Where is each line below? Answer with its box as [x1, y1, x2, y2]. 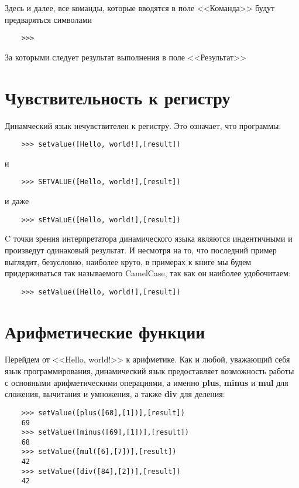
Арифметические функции [5, 319, 205, 343]
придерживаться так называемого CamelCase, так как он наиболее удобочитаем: [5, 267, 291, 279]
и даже [5, 195, 29, 207]
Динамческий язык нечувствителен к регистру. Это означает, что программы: [5, 119, 281, 131]
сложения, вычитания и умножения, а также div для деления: [5, 388, 225, 400]
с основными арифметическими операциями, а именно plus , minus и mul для [5, 376, 288, 388]
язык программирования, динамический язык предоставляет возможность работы [5, 365, 294, 377]
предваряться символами [5, 13, 92, 25]
